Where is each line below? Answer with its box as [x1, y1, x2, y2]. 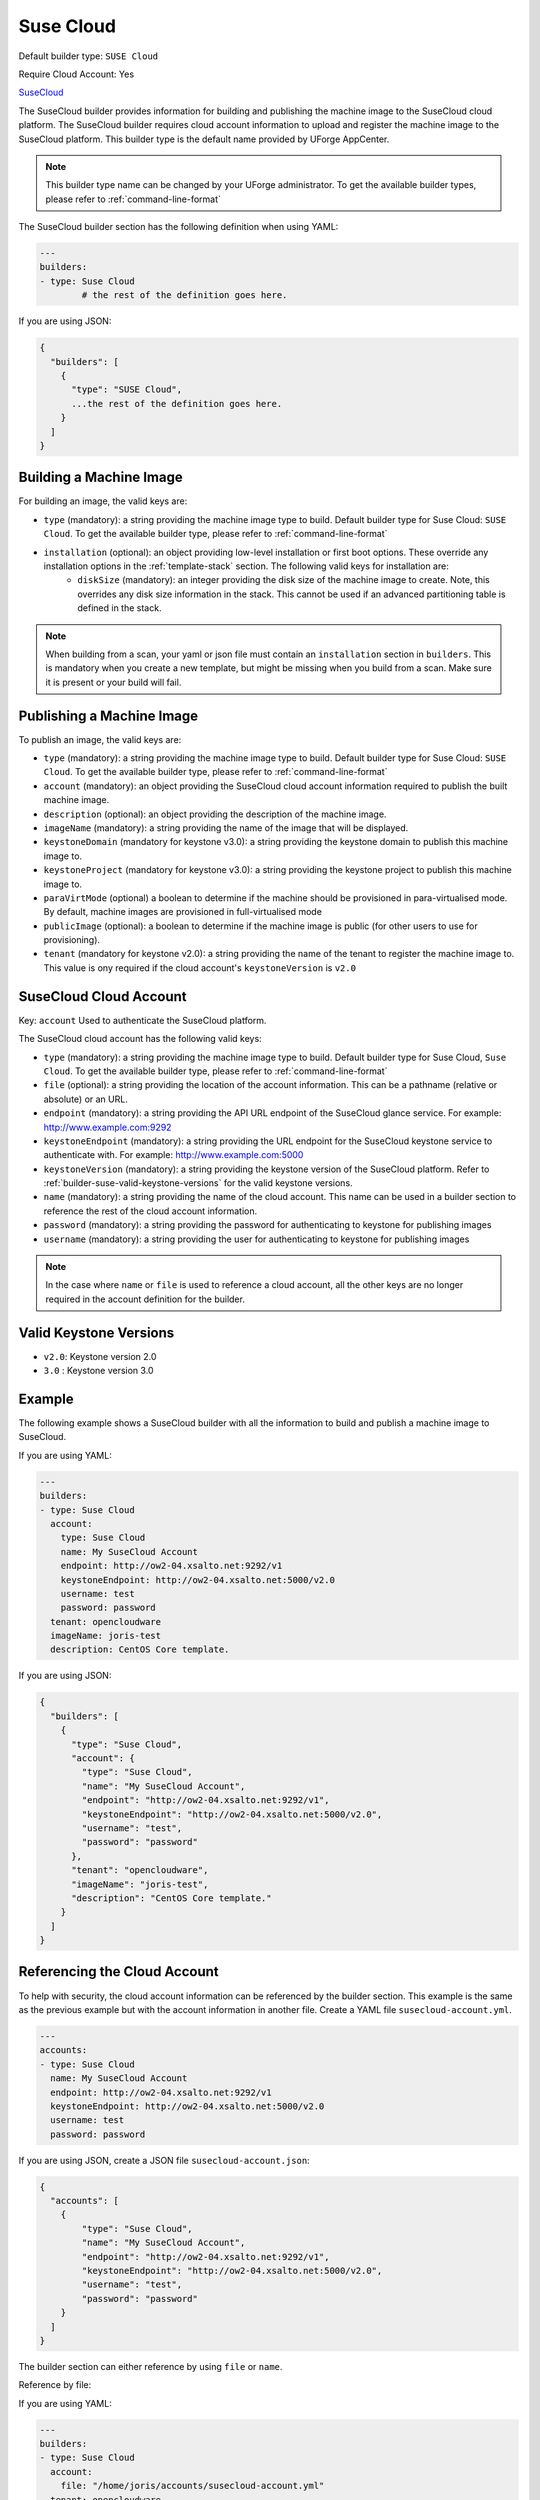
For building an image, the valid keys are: [18, 495, 188, 507]
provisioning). [43, 934, 100, 946]
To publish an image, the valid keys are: [18, 733, 182, 745]
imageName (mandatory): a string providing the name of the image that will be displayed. [43, 821, 409, 834]
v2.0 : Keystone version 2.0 [43, 1350, 157, 1362]
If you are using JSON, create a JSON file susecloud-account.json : [18, 2154, 310, 2166]
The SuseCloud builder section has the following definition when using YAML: [18, 221, 339, 233]
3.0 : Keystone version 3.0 [43, 1365, 154, 1377]
